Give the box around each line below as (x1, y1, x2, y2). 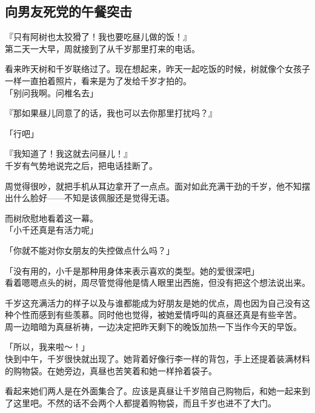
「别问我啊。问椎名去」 (5, 86, 98, 99)
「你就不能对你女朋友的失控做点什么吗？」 (5, 243, 174, 256)
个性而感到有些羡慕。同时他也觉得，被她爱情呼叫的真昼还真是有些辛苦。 (13, 308, 302, 321)
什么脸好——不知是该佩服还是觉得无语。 (13, 191, 174, 204)
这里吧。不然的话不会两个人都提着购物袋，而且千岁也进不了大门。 (13, 396, 276, 409)
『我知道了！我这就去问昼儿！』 (5, 147, 132, 160)
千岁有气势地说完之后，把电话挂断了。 (5, 159, 157, 171)
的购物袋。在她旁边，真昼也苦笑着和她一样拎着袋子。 (5, 364, 217, 377)
